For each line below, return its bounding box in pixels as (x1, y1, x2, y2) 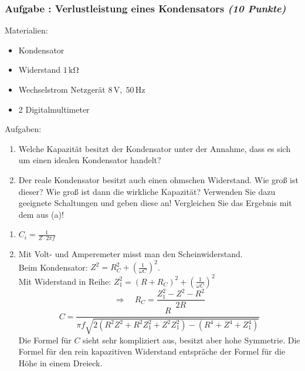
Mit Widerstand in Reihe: (18, 275, 111, 287)
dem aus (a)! (18, 208, 64, 220)
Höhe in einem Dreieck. (18, 356, 103, 369)
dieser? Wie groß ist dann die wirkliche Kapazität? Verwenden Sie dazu (18, 185, 276, 197)
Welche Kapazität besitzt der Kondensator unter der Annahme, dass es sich (18, 142, 291, 154)
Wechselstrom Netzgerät (18, 83, 106, 95)
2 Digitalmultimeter (18, 103, 90, 115)
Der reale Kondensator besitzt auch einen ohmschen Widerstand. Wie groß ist (18, 173, 299, 185)
